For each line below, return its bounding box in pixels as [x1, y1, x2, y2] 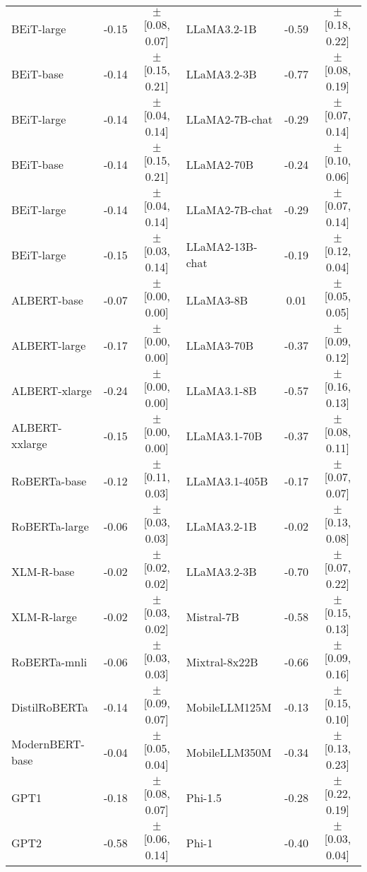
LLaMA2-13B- [186, 238, 258, 254]
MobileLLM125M [186, 698, 272, 715]
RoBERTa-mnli [11, 653, 88, 670]
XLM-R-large [11, 608, 77, 625]
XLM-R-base [11, 562, 75, 579]
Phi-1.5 [186, 789, 222, 806]
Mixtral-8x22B [186, 653, 258, 670]
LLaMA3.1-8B [186, 382, 257, 399]
